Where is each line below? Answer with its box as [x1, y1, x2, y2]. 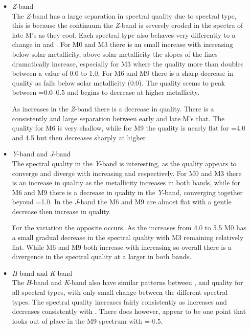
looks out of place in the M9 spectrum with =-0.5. [12, 315, 163, 326]
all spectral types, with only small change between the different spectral [12, 287, 227, 297]
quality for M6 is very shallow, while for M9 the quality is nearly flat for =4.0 [12, 123, 246, 133]
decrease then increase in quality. [12, 206, 111, 216]
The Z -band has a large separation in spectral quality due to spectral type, [12, 10, 237, 21]
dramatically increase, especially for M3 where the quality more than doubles [12, 58, 244, 68]
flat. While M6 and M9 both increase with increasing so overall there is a [12, 241, 231, 252]
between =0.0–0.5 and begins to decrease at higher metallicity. [12, 87, 200, 97]
